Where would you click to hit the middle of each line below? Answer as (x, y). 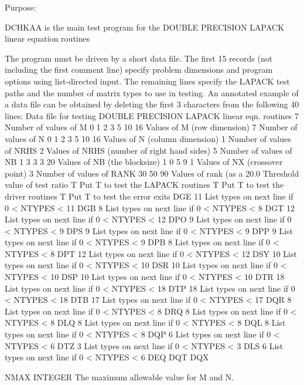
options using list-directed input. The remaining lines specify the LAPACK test (147, 81)
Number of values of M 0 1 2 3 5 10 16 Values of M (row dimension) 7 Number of (151, 127)
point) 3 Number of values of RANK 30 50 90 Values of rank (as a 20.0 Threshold (152, 173)
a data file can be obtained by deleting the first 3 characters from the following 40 (152, 104)
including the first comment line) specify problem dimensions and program (139, 70)
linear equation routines (47, 38)
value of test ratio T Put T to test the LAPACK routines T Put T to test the (144, 185)
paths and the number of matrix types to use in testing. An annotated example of (152, 92)
